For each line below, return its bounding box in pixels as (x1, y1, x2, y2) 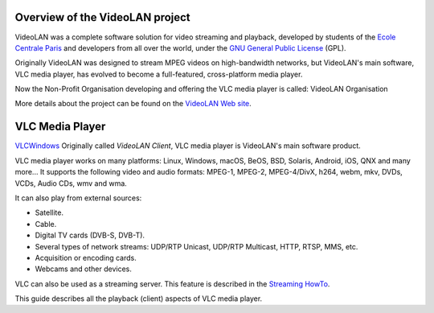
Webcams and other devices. (35, 264, 132, 274)
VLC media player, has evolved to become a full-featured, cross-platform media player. (14, 69, 303, 79)
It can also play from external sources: (14, 193, 142, 203)
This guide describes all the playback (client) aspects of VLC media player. (14, 294, 263, 303)
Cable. (35, 219, 57, 229)
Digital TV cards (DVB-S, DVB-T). (35, 230, 145, 241)
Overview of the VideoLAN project (14, 10, 190, 24)
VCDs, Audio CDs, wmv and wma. (14, 178, 128, 188)
